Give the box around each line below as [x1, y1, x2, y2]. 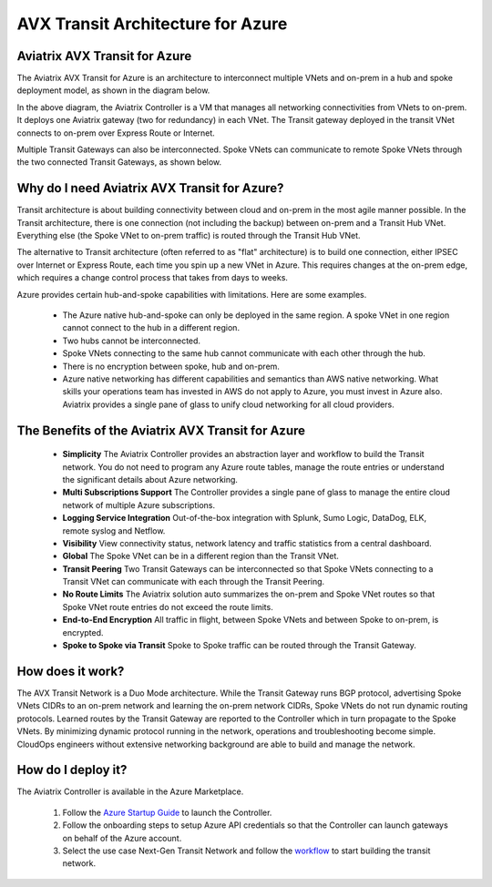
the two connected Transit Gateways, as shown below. [16, 157, 222, 168]
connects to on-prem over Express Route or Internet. [16, 127, 216, 138]
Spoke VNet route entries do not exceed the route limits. [62, 601, 273, 612]
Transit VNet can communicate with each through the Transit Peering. [62, 576, 325, 587]
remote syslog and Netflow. [62, 525, 166, 536]
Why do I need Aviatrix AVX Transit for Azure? [16, 180, 284, 196]
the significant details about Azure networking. [62, 474, 239, 484]
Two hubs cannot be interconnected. [62, 335, 200, 346]
